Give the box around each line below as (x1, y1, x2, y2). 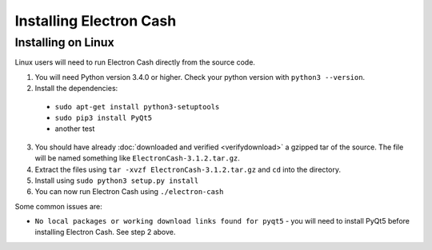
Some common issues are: (14, 201, 103, 211)
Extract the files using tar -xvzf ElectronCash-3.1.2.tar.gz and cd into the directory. (34, 165, 342, 174)
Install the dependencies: (34, 84, 118, 93)
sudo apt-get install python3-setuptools (54, 102, 220, 111)
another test (54, 124, 95, 133)
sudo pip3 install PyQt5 (54, 113, 152, 122)
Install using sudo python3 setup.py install (34, 176, 199, 185)
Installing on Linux (14, 35, 115, 50)
